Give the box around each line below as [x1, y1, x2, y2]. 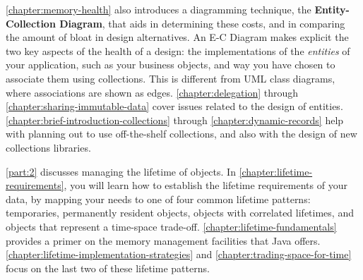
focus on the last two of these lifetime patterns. [6, 260, 210, 275]
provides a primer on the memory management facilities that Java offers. [6, 233, 321, 248]
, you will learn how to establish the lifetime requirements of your [64, 178, 347, 193]
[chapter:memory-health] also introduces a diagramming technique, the [6, 2, 311, 16]
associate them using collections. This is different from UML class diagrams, [6, 71, 335, 85]
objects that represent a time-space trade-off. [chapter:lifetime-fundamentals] [6, 219, 337, 233]
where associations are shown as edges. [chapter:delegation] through [6, 85, 299, 99]
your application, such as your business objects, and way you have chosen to [6, 57, 335, 72]
